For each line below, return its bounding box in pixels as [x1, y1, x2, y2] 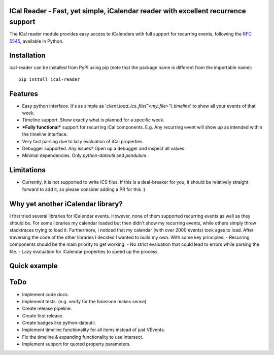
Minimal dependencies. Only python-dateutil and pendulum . [22, 152, 148, 158]
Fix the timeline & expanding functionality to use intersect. [22, 334, 144, 340]
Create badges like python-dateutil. [22, 320, 96, 326]
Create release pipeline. [22, 305, 72, 312]
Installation [9, 51, 46, 60]
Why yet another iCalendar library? [9, 200, 123, 208]
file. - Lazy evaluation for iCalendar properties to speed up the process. [9, 248, 159, 254]
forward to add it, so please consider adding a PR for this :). [22, 186, 147, 192]
